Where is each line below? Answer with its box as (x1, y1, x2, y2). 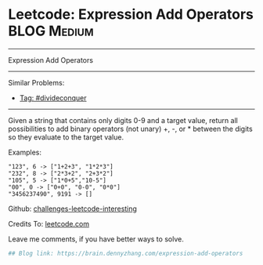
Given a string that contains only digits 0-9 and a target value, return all (8, 115, 239, 125)
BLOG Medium (8, 22, 94, 40)
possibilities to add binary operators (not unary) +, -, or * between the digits (8, 124, 253, 133)
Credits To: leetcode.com (8, 219, 90, 228)
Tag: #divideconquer (19, 93, 87, 103)
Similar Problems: (8, 78, 65, 87)
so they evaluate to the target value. (8, 132, 124, 142)
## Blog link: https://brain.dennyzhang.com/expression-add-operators (8, 249, 243, 257)
